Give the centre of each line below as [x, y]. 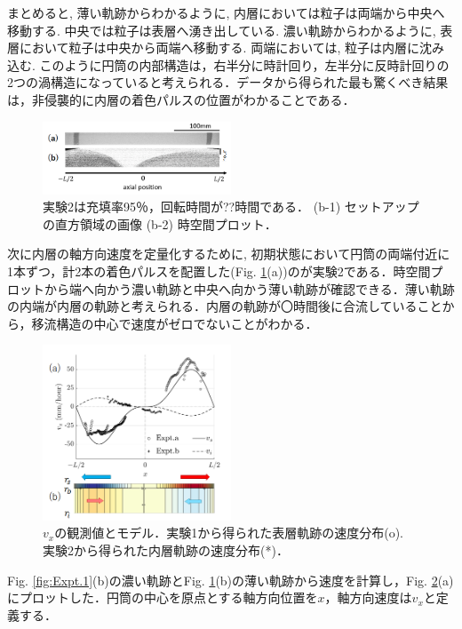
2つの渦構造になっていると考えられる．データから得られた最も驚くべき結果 [228, 82]
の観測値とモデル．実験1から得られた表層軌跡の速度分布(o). [229, 533]
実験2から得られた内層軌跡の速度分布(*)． [166, 549]
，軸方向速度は [368, 597]
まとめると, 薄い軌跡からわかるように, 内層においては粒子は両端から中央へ [226, 12]
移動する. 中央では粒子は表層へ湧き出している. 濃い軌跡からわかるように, [222, 30]
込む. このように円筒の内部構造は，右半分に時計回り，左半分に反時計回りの [228, 64]
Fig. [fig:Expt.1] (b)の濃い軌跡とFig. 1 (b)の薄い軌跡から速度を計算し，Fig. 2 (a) [231, 580]
